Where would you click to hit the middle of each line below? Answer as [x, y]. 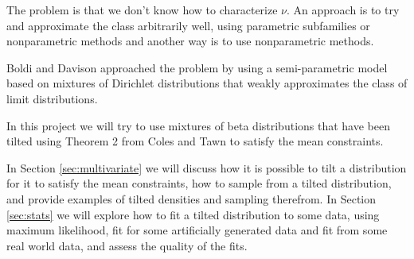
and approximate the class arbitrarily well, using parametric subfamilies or [188, 25]
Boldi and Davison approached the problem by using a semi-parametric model [197, 67]
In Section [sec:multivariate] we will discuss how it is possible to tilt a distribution [207, 167]
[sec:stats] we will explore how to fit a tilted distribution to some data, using [193, 214]
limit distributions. [52, 98]
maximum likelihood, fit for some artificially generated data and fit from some [197, 230]
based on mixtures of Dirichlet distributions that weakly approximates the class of [207, 83]
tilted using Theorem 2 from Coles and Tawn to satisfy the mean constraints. [195, 141]
